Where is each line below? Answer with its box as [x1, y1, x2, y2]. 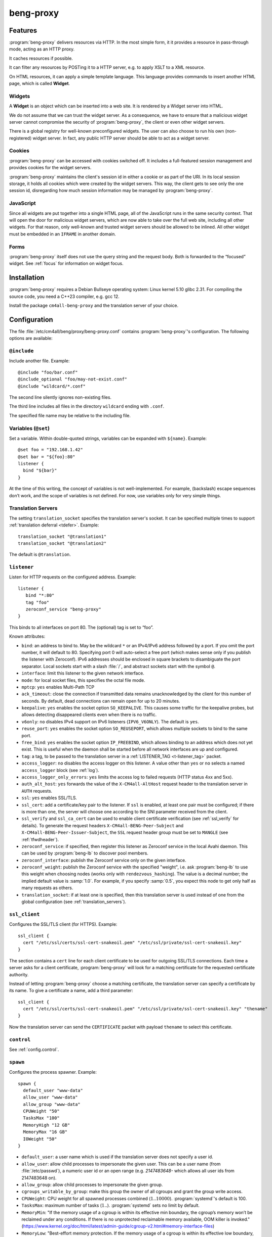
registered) [9, 135, 32, 141]
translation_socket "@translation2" [18, 540, 107, 546]
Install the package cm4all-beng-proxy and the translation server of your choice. [9, 302, 179, 308]
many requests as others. [21, 885, 74, 891]
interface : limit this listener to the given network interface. [21, 670, 145, 676]
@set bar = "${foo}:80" [18, 454, 76, 460]
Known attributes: [9, 633, 45, 639]
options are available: [9, 335, 53, 341]
